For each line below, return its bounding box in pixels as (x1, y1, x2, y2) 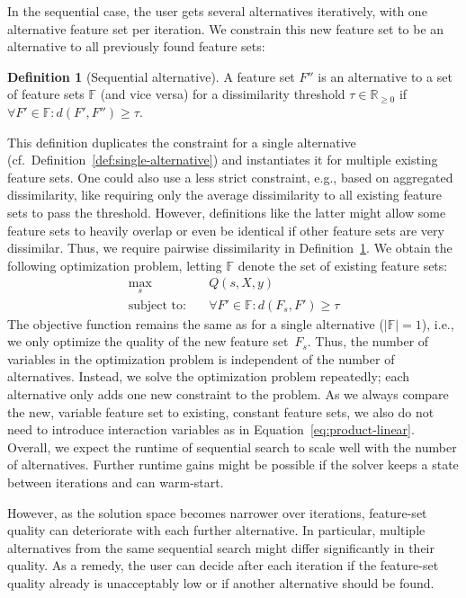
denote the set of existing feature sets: (237, 255, 448, 274)
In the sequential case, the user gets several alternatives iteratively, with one (7, 2, 427, 20)
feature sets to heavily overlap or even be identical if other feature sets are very (7, 220, 444, 239)
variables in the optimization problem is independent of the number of (7, 349, 395, 368)
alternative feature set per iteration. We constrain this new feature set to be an (7, 19, 444, 38)
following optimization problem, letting (7, 255, 222, 274)
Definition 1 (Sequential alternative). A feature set (7, 67, 295, 85)
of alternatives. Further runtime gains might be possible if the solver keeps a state (7, 455, 459, 474)
